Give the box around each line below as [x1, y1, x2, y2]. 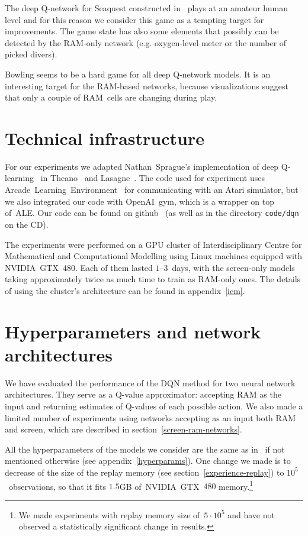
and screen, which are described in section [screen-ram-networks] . [5, 423, 242, 435]
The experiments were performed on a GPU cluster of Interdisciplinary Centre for [5, 238, 302, 250]
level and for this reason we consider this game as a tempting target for [5, 13, 264, 25]
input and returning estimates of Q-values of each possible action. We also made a [5, 399, 303, 412]
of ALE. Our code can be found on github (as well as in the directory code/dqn [5, 206, 299, 219]
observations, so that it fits [8, 480, 107, 492]
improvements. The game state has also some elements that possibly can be [5, 25, 279, 37]
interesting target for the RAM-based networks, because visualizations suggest [5, 79, 288, 92]
